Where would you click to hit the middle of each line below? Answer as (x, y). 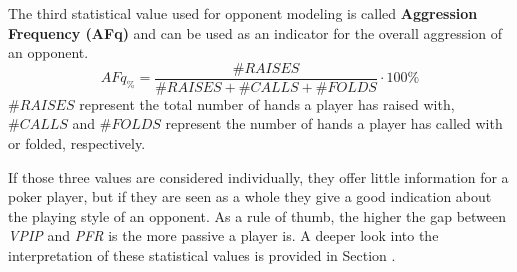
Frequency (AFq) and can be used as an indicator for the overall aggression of (255, 32)
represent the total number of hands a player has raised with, (267, 103)
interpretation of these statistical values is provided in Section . (202, 255)
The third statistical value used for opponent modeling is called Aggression (243, 13)
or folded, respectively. (77, 143)
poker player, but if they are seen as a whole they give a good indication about (250, 196)
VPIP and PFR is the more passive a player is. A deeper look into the (223, 235)
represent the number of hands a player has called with (334, 123)
